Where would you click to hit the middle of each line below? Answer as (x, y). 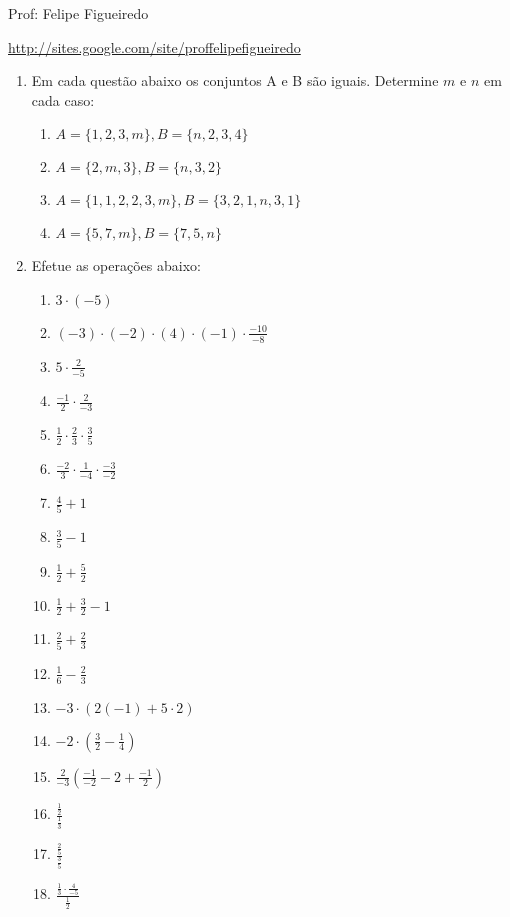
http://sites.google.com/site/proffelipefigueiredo (154, 46)
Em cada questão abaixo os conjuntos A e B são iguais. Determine (235, 80)
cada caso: (63, 99)
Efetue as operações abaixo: (116, 265)
